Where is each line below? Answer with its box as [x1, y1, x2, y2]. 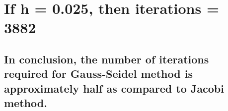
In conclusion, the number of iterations [4, 51, 209, 66]
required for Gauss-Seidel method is [4, 66, 193, 81]
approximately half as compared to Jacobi [4, 80, 224, 96]
